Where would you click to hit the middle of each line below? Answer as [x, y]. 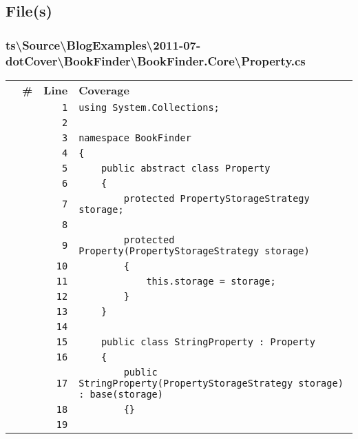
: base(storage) [121, 394]
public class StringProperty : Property [208, 341]
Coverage [104, 90]
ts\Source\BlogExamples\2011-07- [103, 44]
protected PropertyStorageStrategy [217, 198]
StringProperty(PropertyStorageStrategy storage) [211, 383]
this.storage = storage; [211, 281]
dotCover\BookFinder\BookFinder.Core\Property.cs [156, 60]
